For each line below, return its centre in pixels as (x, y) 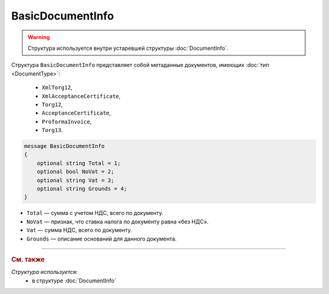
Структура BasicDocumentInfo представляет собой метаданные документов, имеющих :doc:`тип (140, 65)
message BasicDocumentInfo (64, 146)
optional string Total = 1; (79, 163)
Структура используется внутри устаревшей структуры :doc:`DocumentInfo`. (128, 48)
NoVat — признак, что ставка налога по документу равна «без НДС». (118, 222)
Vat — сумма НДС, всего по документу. (79, 230)
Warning (39, 37)
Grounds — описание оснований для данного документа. (101, 239)
